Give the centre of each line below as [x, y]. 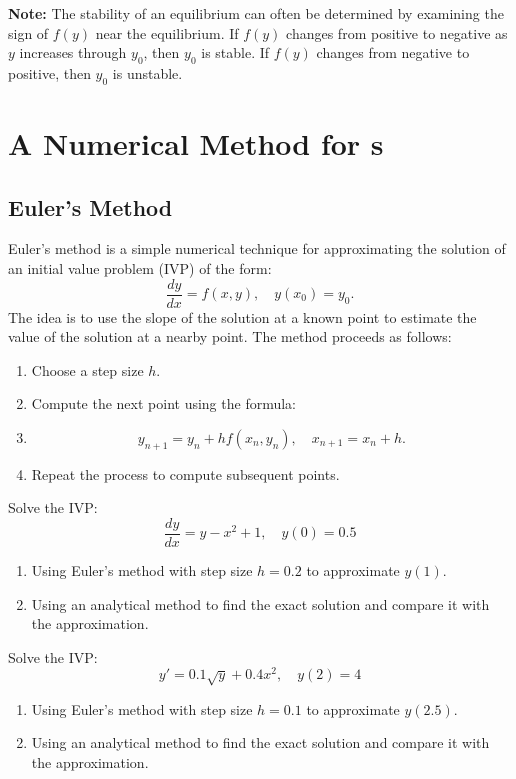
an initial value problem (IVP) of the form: [140, 267]
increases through [73, 52]
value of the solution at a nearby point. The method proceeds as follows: [230, 336]
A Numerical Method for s [196, 142]
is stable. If [235, 52]
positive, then [49, 72]
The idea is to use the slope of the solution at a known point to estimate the [242, 316]
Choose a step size [87, 369]
